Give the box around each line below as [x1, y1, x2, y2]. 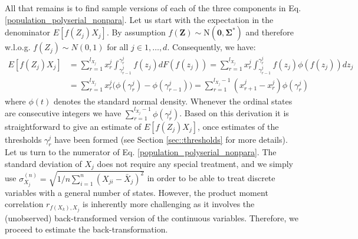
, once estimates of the [198, 120, 279, 132]
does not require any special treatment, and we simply [97, 158, 294, 170]
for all [107, 41, 129, 53]
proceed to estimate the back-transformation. [5, 223, 168, 235]
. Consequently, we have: [167, 41, 256, 53]
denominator [5, 26, 51, 38]
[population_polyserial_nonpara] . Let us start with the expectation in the [5, 13, 274, 25]
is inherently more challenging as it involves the [83, 198, 255, 210]
